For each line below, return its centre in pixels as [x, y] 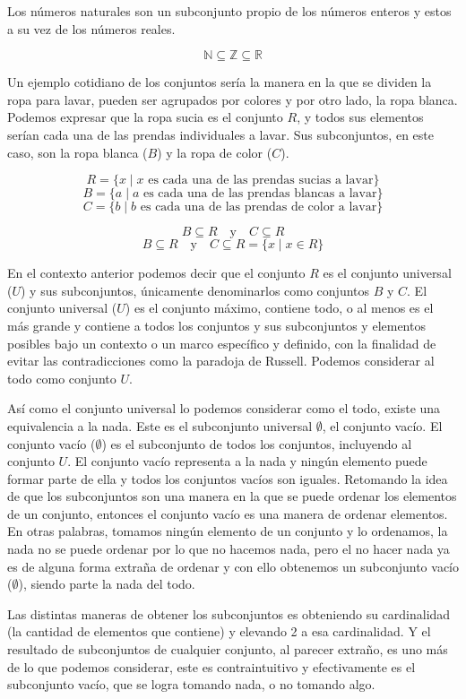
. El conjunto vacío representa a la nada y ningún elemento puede [247, 461]
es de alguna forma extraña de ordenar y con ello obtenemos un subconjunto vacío [233, 566]
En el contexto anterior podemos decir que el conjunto [156, 273]
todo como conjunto [62, 378]
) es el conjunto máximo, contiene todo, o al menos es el [279, 308]
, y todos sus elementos [360, 117]
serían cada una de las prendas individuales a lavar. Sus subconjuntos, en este [220, 134]
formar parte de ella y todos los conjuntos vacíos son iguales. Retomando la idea [228, 478]
